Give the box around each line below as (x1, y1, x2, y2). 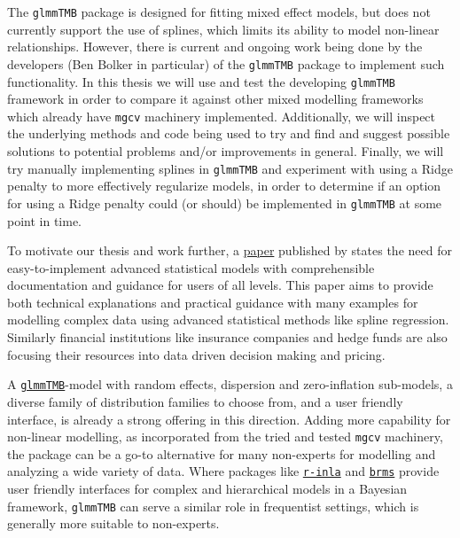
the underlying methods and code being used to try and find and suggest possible (7, 124, 450, 143)
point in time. (7, 211, 82, 230)
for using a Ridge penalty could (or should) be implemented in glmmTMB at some (7, 193, 442, 212)
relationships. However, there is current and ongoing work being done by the (7, 37, 423, 56)
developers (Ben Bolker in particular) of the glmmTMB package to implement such (7, 54, 445, 73)
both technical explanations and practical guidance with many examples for (7, 292, 418, 311)
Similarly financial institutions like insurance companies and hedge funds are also (7, 328, 448, 347)
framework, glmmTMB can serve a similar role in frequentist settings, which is (7, 496, 419, 515)
